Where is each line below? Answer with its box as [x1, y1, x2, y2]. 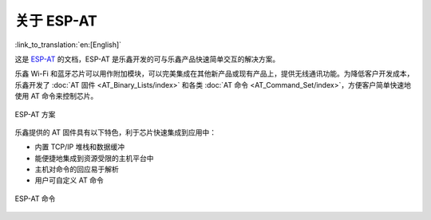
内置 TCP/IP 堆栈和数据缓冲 [34, 142, 125, 151]
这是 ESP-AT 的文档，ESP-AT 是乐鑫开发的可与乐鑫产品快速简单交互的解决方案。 [14, 54, 280, 64]
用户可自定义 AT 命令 [34, 175, 104, 185]
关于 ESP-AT [14, 12, 97, 29]
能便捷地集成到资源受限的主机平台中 [34, 153, 154, 163]
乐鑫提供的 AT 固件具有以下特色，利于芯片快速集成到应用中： [14, 128, 217, 137]
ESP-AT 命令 [14, 194, 56, 203]
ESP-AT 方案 [14, 109, 56, 119]
